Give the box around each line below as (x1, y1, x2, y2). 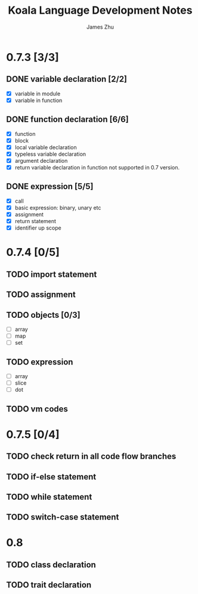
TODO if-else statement (6, 472, 97, 482)
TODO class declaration (6, 559, 97, 570)
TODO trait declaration (6, 580, 92, 590)
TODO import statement (6, 269, 97, 279)
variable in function (14, 97, 63, 104)
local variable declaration (14, 144, 78, 151)
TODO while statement (6, 491, 92, 502)
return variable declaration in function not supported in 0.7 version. (14, 164, 180, 171)
